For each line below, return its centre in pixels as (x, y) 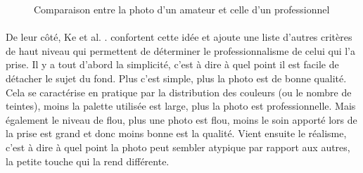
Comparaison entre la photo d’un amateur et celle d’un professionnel (182, 9)
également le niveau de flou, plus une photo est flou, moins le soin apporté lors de (181, 119)
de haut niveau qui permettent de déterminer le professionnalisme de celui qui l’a (180, 50)
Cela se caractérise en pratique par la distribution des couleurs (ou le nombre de (179, 92)
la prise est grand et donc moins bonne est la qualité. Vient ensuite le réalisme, (176, 133)
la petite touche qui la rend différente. (88, 161)
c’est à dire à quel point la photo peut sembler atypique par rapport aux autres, (178, 147)
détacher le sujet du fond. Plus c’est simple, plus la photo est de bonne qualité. (176, 78)
